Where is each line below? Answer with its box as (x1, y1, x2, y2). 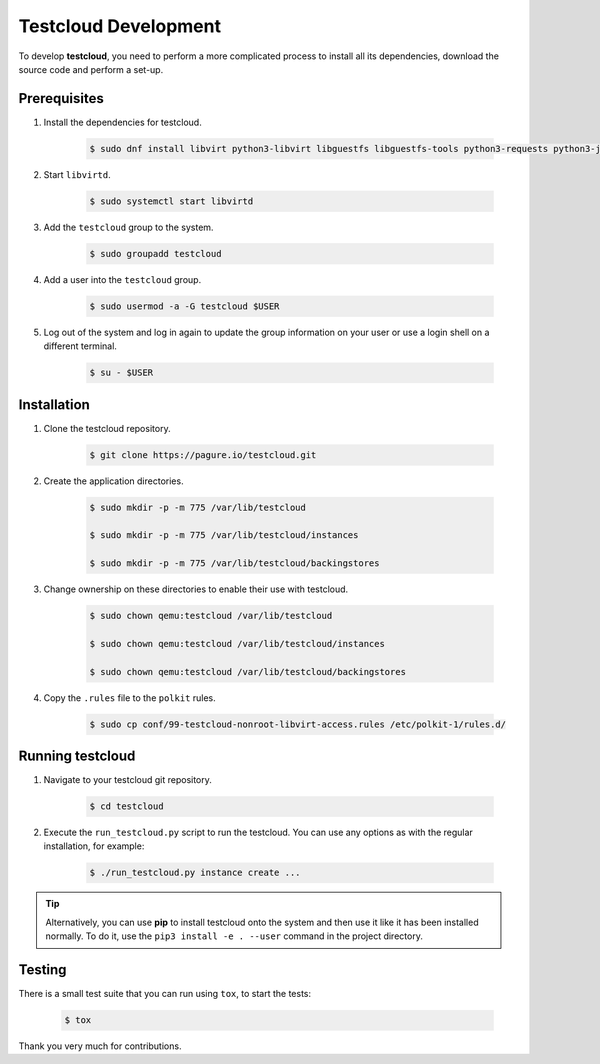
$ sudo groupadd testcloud (89, 248, 222, 259)
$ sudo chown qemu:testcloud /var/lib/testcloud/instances (89, 638, 385, 649)
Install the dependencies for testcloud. (43, 116, 202, 128)
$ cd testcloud (89, 801, 164, 812)
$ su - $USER (89, 367, 154, 379)
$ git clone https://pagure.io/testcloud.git (89, 449, 317, 460)
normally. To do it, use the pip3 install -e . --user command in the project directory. (45, 930, 424, 942)
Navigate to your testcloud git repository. (43, 774, 212, 786)
